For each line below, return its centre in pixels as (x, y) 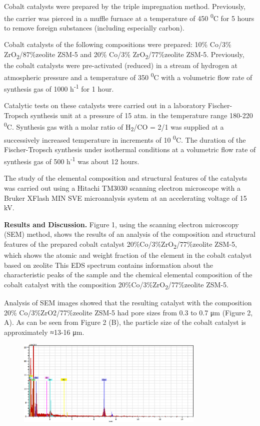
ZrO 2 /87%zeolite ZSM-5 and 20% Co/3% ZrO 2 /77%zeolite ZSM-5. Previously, (124, 55)
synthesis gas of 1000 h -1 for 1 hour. (59, 88)
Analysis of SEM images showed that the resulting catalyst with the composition (128, 302)
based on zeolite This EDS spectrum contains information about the (109, 265)
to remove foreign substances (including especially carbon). (94, 27)
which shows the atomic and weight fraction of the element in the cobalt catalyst (128, 255)
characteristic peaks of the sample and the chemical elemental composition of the (128, 275)
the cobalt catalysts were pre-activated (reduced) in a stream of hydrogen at (121, 65)
